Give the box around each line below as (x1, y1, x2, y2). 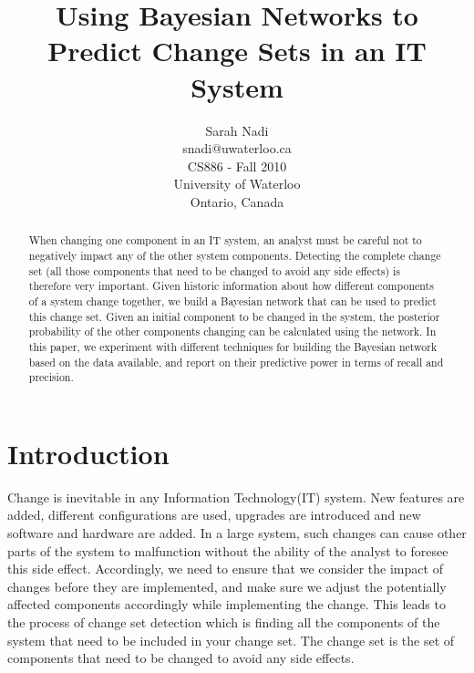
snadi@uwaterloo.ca (182, 139, 292, 158)
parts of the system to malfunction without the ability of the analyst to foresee (7, 541, 448, 560)
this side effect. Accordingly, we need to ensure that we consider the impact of (7, 559, 443, 578)
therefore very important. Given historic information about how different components (28, 278, 434, 294)
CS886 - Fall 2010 (187, 156, 287, 175)
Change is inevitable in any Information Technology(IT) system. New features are (7, 487, 465, 506)
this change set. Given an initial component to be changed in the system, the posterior (28, 308, 440, 324)
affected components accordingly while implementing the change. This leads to (7, 595, 446, 614)
